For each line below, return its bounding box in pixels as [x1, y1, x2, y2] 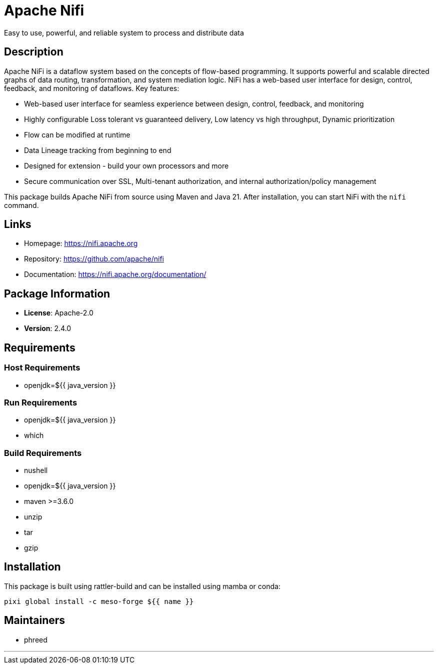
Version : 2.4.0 [24, 324, 71, 333]
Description [4, 45, 63, 58]
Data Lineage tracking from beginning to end [24, 145, 171, 154]
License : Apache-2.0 [24, 308, 93, 317]
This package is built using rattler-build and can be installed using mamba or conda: [4, 581, 280, 590]
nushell [24, 466, 48, 474]
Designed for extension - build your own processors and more [24, 161, 229, 170]
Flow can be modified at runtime [24, 130, 130, 139]
